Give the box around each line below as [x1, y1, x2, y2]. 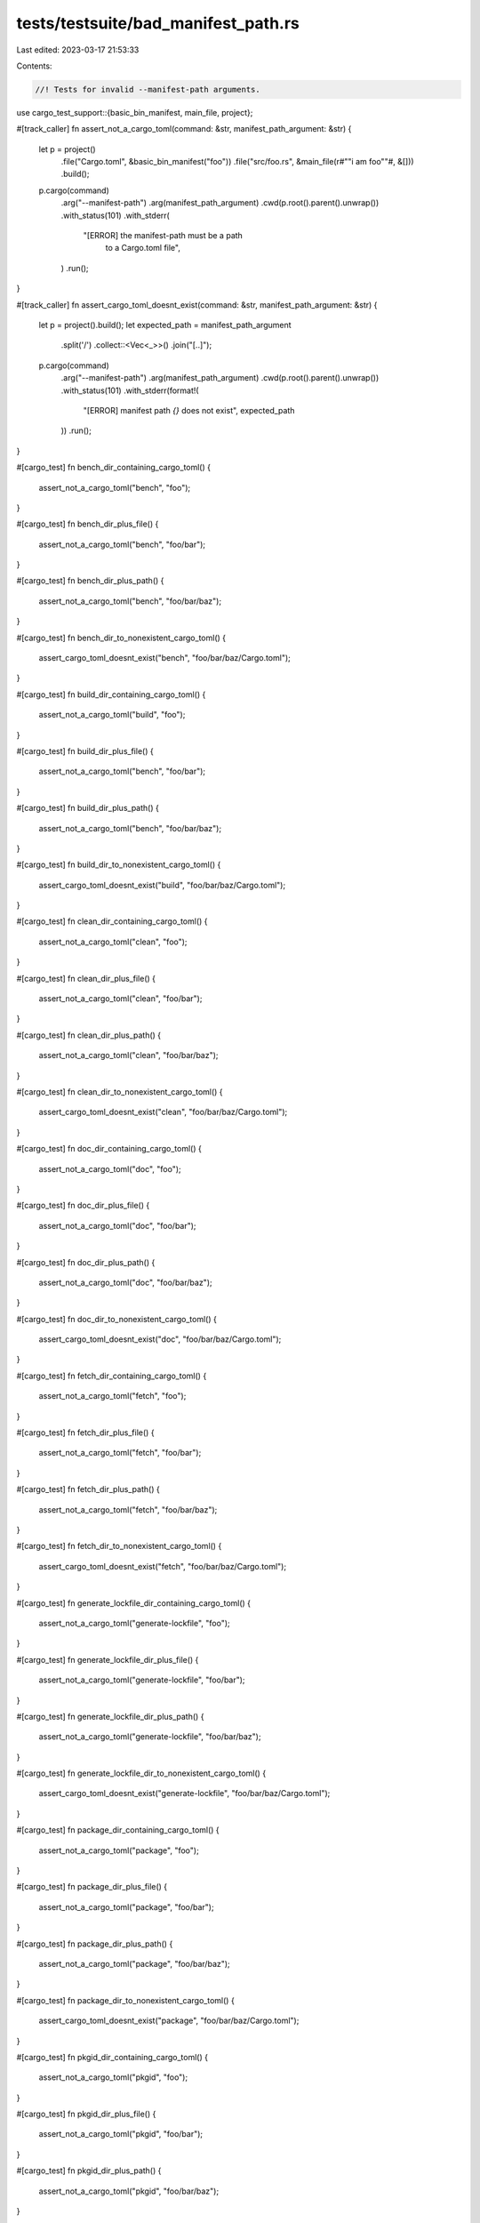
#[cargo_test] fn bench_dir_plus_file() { [16, 518, 159, 529]
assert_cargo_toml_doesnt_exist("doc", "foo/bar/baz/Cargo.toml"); [38, 1334, 282, 1344]
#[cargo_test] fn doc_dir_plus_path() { [16, 1256, 156, 1267]
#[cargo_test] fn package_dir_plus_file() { [16, 1882, 168, 1892]
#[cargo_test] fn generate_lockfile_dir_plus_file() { [16, 1654, 199, 1665]
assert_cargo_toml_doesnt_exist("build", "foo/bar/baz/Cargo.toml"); [38, 879, 286, 890]
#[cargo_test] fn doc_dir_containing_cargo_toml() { [16, 1144, 202, 1154]
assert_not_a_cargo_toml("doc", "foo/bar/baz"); [38, 1277, 212, 1288]
